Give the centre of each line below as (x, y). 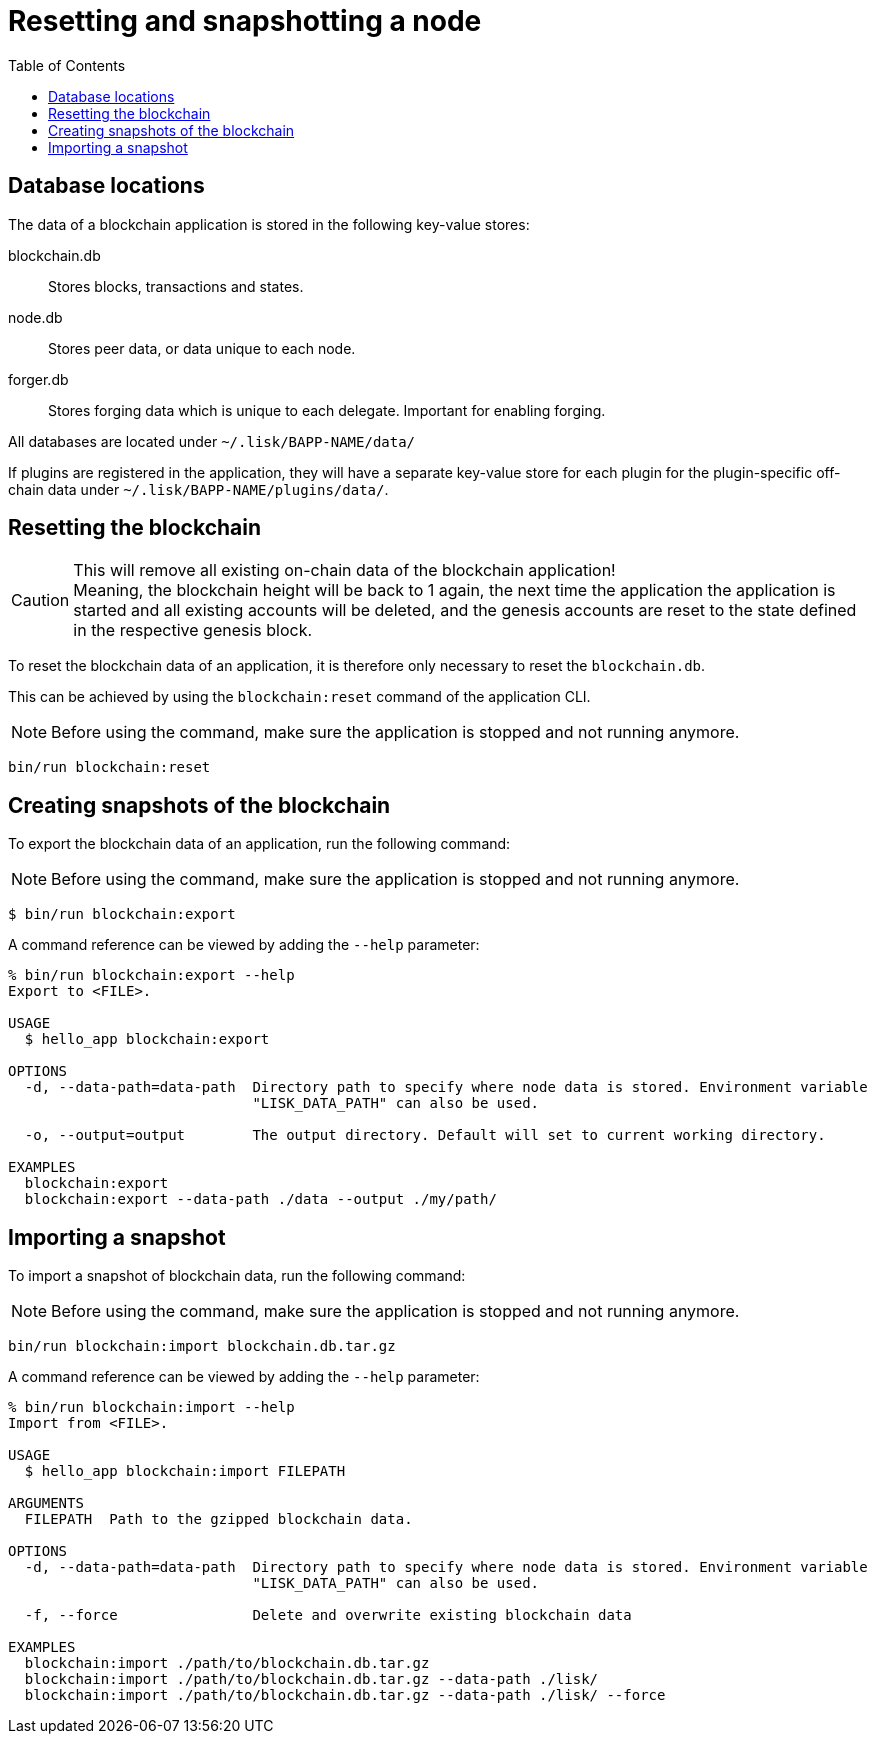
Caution (40, 600)
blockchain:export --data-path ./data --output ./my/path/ (260, 1199)
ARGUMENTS (46, 1503)
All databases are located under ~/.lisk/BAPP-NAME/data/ (212, 441)
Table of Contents (67, 65)
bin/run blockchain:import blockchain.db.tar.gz (202, 1346)
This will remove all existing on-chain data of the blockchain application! (344, 570)
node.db (35, 317)
